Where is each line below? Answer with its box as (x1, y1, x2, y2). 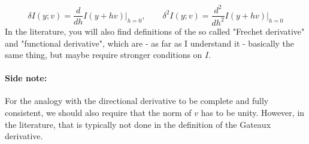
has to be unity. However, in (201, 106, 305, 119)
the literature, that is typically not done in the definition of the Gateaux (5, 118, 271, 130)
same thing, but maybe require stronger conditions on (5, 48, 202, 61)
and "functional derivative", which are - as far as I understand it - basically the (5, 36, 295, 49)
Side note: (5, 72, 47, 84)
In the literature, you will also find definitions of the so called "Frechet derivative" (5, 24, 305, 37)
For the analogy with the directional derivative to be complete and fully (5, 94, 269, 107)
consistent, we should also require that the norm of (5, 106, 192, 119)
